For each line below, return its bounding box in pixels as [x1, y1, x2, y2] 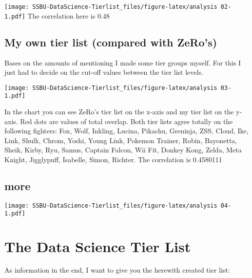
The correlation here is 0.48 [27, 10, 110, 21]
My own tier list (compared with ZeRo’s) [4, 34, 217, 49]
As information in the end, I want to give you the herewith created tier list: [4, 265, 230, 275]
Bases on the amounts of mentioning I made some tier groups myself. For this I [4, 57, 241, 67]
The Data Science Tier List [4, 236, 191, 257]
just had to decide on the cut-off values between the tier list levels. [4, 67, 203, 77]
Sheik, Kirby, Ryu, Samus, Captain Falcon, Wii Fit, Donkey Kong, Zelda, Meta [4, 145, 242, 155]
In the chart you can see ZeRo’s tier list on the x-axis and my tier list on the [4, 107, 234, 117]
